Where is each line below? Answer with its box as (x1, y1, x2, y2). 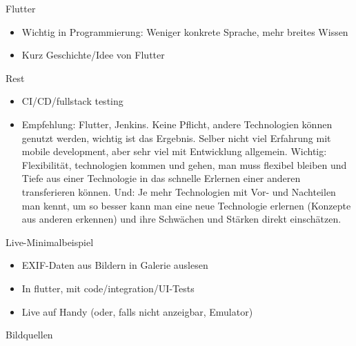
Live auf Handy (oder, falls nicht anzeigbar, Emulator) (21, 304, 253, 318)
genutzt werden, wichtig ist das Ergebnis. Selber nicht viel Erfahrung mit (21, 130, 331, 145)
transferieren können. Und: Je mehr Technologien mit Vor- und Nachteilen (21, 184, 336, 199)
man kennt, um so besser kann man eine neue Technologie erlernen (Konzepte (21, 198, 351, 212)
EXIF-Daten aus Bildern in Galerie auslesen (21, 258, 208, 272)
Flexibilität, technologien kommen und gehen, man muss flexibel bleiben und (21, 157, 347, 172)
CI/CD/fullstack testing (21, 94, 123, 108)
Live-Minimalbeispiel (6, 234, 94, 249)
